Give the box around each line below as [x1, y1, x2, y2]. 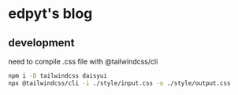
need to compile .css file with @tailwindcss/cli [8, 57, 158, 66]
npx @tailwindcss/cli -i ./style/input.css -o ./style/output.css [8, 79, 231, 87]
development [8, 36, 75, 49]
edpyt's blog [8, 5, 93, 23]
